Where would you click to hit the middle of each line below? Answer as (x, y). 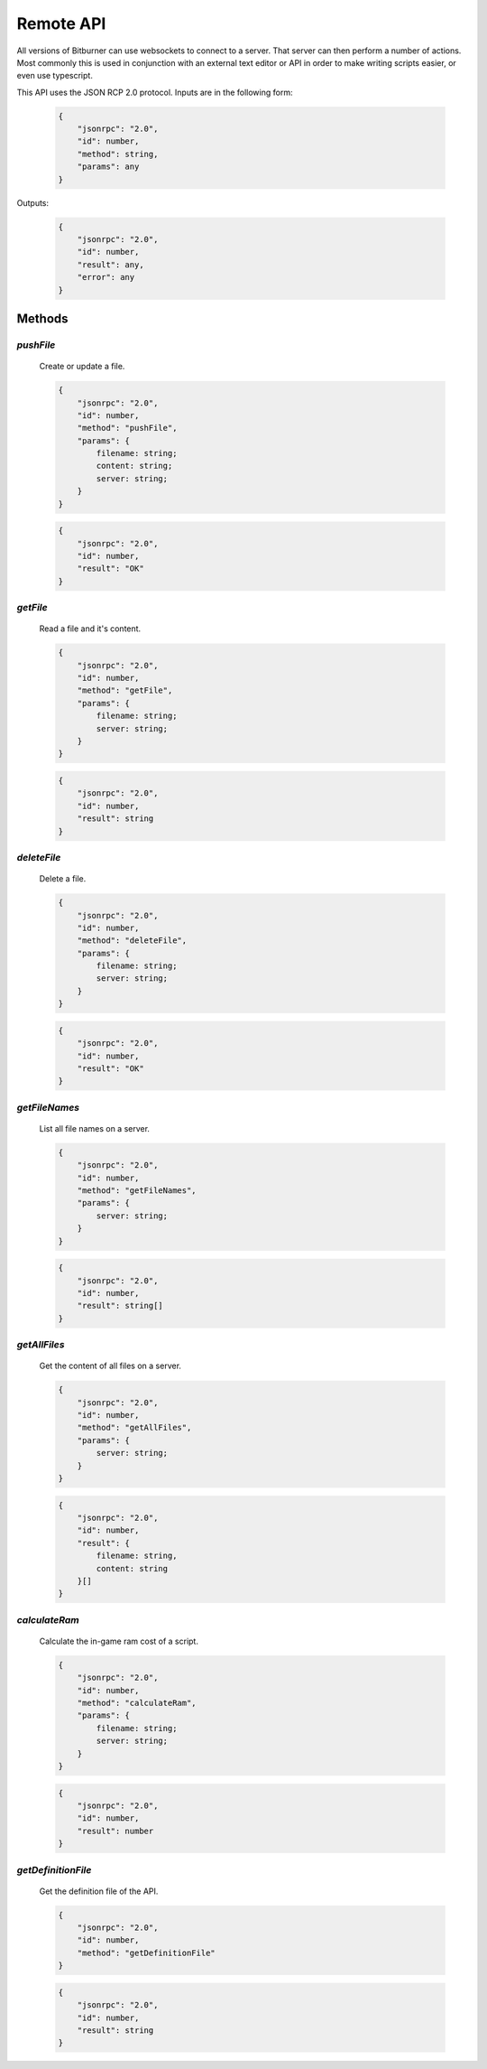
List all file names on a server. (95, 1128)
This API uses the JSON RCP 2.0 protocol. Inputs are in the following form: (155, 92)
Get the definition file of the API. (99, 1891)
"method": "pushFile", (127, 428)
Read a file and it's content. (90, 629)
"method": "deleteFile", (132, 941)
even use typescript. (55, 76)
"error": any (106, 277)
